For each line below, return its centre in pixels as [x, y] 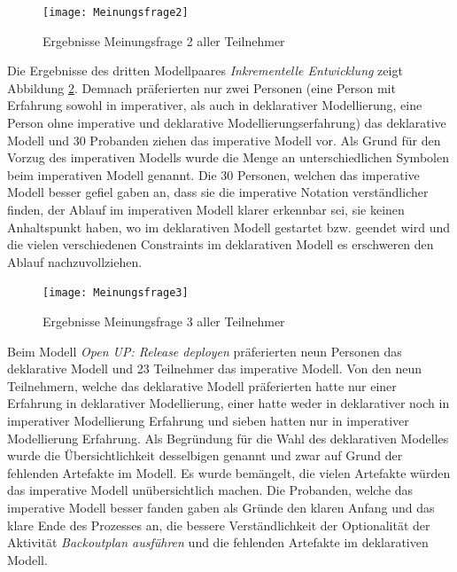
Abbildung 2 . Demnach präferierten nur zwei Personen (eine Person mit [201, 87]
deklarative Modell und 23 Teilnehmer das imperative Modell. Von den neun [215, 368]
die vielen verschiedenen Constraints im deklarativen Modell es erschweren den [221, 244]
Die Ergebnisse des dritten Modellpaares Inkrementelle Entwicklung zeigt [205, 71]
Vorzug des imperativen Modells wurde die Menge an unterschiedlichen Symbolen [228, 157]
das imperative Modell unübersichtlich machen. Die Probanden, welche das [210, 490]
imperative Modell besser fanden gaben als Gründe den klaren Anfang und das [221, 507]
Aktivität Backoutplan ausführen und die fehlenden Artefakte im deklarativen [218, 542]
